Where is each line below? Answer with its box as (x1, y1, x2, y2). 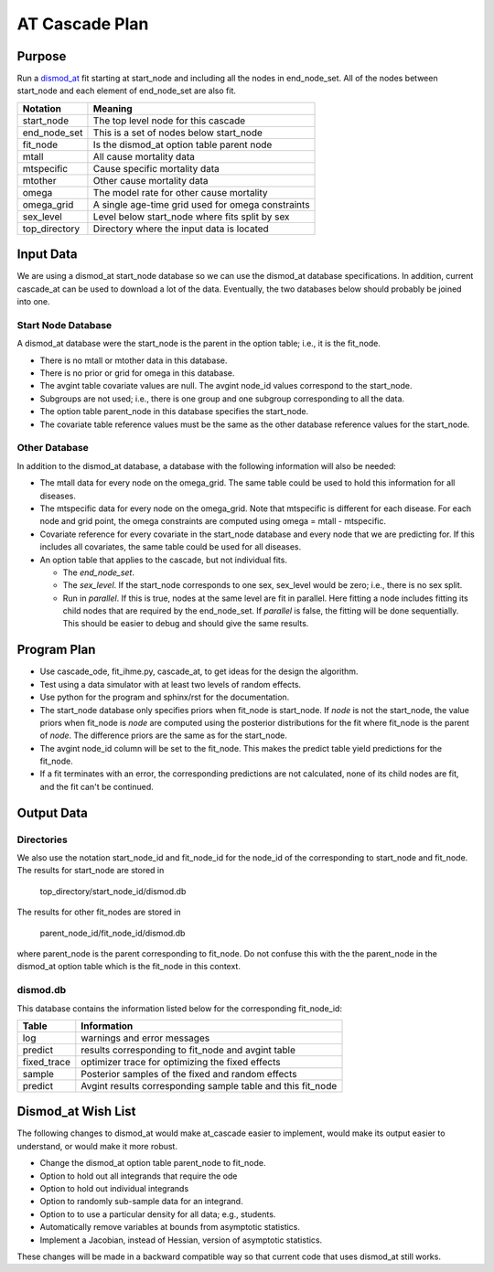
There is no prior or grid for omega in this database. (39, 368, 235, 379)
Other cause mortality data (92, 174, 209, 187)
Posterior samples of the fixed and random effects (81, 1067, 297, 1080)
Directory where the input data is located (92, 222, 269, 235)
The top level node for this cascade (92, 114, 246, 127)
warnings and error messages (81, 1031, 210, 1044)
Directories (16, 833, 68, 846)
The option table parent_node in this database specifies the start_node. (39, 406, 309, 417)
